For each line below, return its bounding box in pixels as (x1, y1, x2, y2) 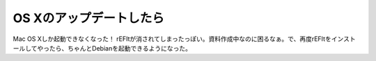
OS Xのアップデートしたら (13, 10, 165, 26)
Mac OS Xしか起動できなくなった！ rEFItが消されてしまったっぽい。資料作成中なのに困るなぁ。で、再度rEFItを (13, 35, 332, 43)
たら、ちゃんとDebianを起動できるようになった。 (49, 44, 191, 52)
